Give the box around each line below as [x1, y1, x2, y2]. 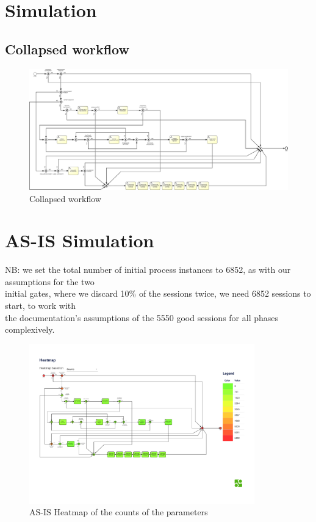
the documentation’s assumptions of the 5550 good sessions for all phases [5, 311, 279, 324]
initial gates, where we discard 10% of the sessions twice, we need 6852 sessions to [5, 287, 311, 300]
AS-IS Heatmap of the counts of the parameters [29, 506, 208, 518]
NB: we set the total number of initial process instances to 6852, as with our [5, 263, 291, 276]
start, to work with [5, 299, 76, 311]
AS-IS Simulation [5, 228, 154, 253]
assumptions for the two [5, 275, 95, 288]
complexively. [5, 323, 55, 336]
